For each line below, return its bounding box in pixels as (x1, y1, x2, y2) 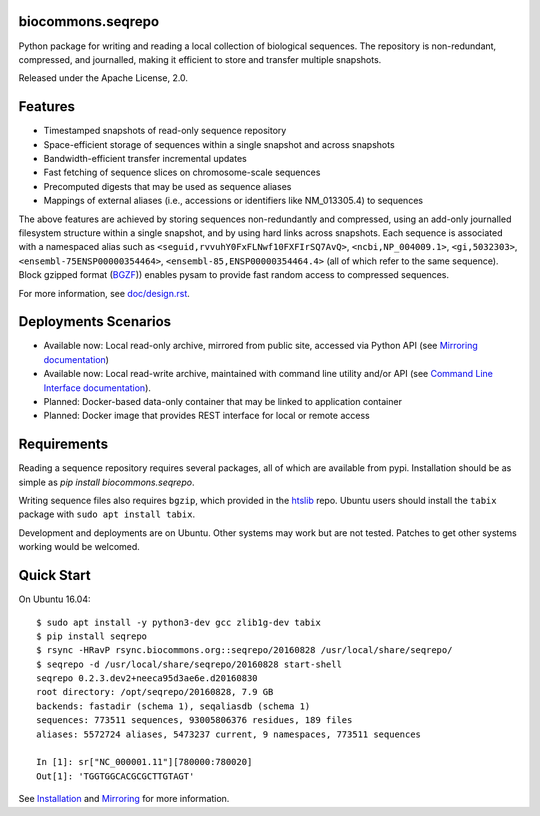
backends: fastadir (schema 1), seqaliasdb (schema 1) (36, 700, 311, 712)
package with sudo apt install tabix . (18, 508, 195, 520)
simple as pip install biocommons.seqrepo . (18, 476, 195, 488)
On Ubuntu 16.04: (18, 593, 91, 605)
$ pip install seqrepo (36, 630, 148, 642)
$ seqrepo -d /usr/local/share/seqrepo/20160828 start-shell (36, 658, 342, 670)
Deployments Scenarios (18, 313, 172, 330)
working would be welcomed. (18, 541, 140, 553)
